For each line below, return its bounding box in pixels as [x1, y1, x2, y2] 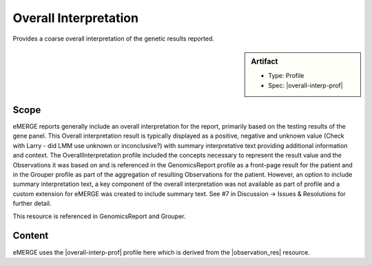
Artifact [251, 56, 278, 66]
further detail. [12, 200, 52, 208]
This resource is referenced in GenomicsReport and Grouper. [12, 212, 186, 220]
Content [12, 230, 49, 242]
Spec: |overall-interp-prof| [268, 81, 344, 89]
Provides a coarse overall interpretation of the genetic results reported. [12, 34, 215, 43]
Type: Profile [268, 72, 304, 80]
